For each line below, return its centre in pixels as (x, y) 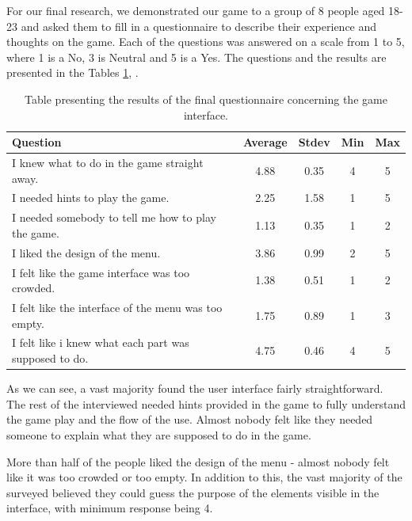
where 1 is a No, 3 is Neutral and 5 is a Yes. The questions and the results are (196, 57)
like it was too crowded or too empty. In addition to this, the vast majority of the (204, 477)
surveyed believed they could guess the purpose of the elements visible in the (193, 492)
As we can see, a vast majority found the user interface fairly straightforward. (195, 388)
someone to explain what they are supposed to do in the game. (159, 434)
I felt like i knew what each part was (101, 342)
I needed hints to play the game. (91, 198)
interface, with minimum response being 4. (110, 508)
